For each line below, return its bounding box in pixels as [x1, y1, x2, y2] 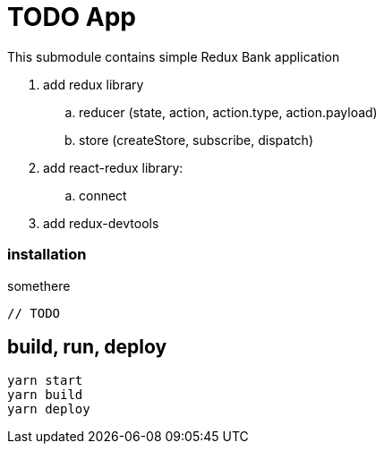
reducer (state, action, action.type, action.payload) [79, 104, 378, 120]
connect [79, 187, 127, 203]
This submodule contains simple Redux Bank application [7, 48, 340, 64]
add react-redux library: [43, 159, 183, 175]
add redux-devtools [43, 215, 159, 231]
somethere [7, 277, 71, 294]
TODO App [7, 2, 137, 32]
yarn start [7, 373, 83, 388]
